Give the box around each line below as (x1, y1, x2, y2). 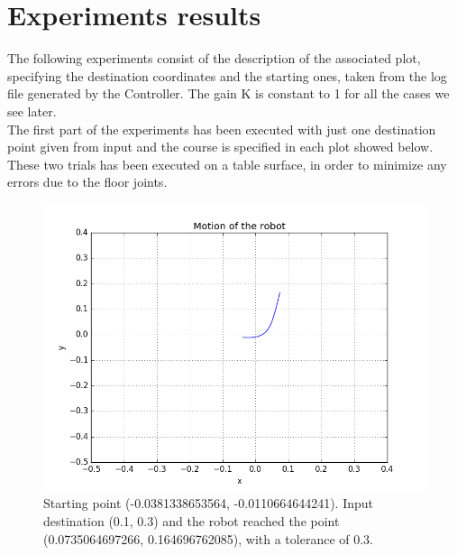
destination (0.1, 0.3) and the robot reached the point (43, 512, 340, 531)
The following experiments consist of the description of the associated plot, (7, 49, 421, 68)
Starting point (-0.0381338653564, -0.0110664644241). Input (43, 494, 374, 513)
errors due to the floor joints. (7, 172, 168, 191)
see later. (7, 101, 57, 120)
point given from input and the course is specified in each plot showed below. (7, 137, 434, 156)
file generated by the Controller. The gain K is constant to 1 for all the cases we (7, 84, 450, 103)
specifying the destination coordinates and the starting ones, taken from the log (7, 66, 447, 85)
